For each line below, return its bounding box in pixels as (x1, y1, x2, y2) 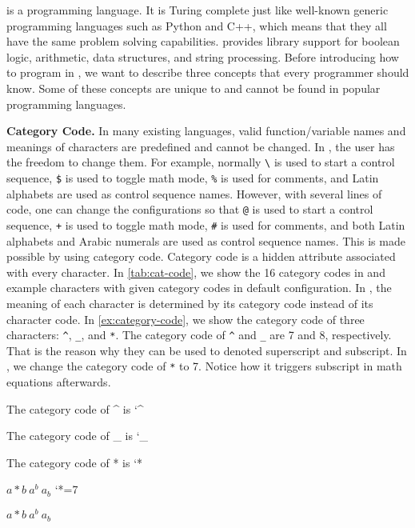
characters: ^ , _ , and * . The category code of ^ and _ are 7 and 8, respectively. (6, 326, 392, 343)
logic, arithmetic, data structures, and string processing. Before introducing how (6, 48, 399, 65)
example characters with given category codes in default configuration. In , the (6, 279, 392, 296)
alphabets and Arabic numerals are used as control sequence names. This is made (6, 232, 405, 249)
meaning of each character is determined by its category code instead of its (6, 294, 373, 311)
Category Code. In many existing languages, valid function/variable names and (6, 122, 406, 139)
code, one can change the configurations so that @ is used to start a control (6, 201, 373, 218)
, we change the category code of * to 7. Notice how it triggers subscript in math (6, 358, 402, 374)
